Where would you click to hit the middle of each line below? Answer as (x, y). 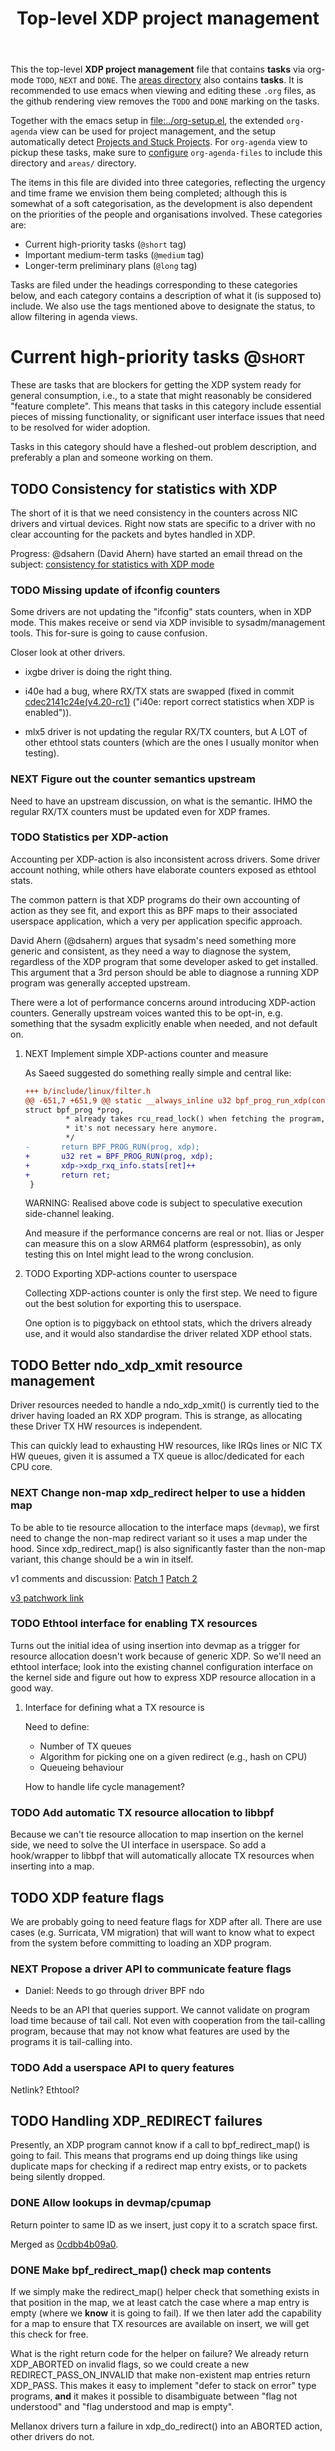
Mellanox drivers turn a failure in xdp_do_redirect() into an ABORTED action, (166, 2426)
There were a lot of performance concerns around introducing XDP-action (163, 1002)
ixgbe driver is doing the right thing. (98, 672)
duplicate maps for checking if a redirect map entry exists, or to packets (158, 2166)
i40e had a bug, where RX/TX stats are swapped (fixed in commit (159, 691)
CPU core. (31, 1467)
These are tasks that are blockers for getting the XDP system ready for (156, 385)
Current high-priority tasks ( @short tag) (105, 244)
